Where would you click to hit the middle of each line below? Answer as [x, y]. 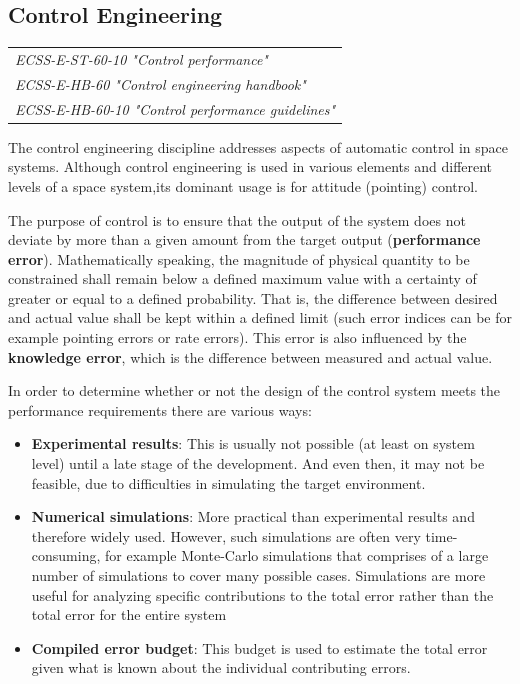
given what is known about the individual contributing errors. [221, 667]
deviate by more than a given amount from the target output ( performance [244, 239]
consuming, [66, 555]
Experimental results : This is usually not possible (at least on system [253, 443]
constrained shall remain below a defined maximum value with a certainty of [242, 278]
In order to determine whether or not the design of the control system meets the [254, 390]
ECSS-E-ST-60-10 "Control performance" [141, 58]
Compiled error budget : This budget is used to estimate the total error [259, 647]
